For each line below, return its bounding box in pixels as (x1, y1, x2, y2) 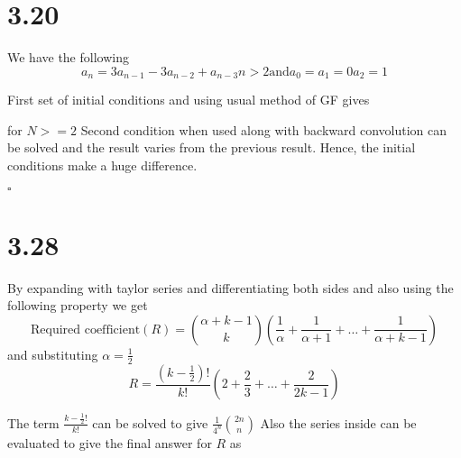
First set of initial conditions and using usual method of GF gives (7, 90, 370, 109)
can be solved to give (92, 413, 208, 432)
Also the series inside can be (260, 413, 417, 432)
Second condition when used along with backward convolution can (80, 120, 447, 139)
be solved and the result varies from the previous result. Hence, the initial (7, 138, 416, 157)
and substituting (7, 344, 98, 363)
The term (7, 413, 60, 432)
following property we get (7, 296, 148, 315)
